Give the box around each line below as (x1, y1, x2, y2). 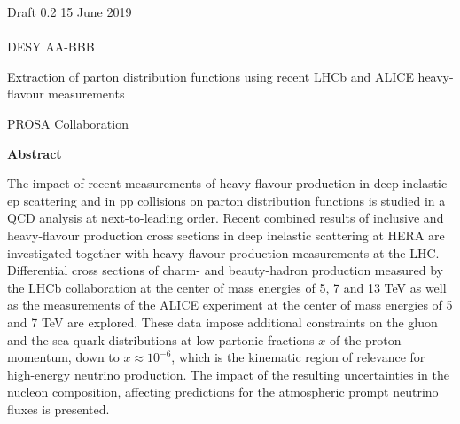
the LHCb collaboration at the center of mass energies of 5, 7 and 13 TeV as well (7, 278, 447, 296)
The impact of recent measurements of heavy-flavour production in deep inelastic (7, 174, 448, 192)
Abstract (7, 144, 62, 162)
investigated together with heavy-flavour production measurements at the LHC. (7, 243, 440, 262)
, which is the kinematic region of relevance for (171, 348, 425, 366)
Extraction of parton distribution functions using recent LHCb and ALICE (7, 67, 414, 85)
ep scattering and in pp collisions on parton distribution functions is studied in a (7, 191, 446, 209)
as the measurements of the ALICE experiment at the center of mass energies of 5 (7, 295, 453, 314)
